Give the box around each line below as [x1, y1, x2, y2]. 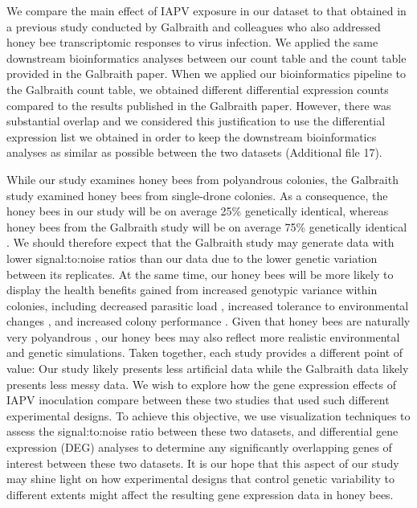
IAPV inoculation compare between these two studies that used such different [6, 391, 390, 408]
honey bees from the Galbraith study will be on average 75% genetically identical [6, 218, 407, 235]
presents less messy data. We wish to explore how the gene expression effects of [6, 375, 396, 392]
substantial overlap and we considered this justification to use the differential [6, 113, 386, 129]
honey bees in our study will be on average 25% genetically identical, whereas [6, 203, 389, 219]
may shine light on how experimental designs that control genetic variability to [6, 470, 395, 487]
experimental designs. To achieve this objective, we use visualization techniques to [6, 407, 411, 424]
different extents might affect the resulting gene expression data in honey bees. [6, 485, 394, 502]
